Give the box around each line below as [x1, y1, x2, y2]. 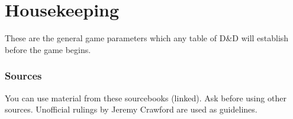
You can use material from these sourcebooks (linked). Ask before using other [5, 91, 286, 104]
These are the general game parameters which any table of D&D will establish [5, 32, 289, 44]
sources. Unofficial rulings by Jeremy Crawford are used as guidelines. [5, 103, 257, 115]
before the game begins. [5, 43, 91, 55]
